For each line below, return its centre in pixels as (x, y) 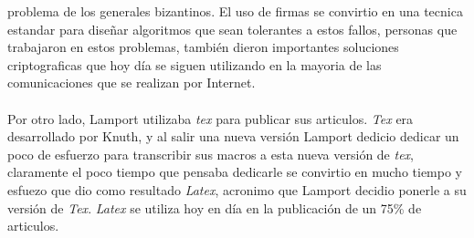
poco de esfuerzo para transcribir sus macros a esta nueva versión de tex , (211, 154)
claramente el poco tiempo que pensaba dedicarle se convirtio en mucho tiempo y (235, 172)
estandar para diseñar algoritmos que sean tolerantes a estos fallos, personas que (232, 29)
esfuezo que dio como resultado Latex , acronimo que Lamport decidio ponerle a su (237, 189)
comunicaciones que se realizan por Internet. (132, 83)
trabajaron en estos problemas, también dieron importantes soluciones (203, 47)
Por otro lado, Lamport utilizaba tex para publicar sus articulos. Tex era (211, 118)
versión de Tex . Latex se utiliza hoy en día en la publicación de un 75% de (215, 207)
